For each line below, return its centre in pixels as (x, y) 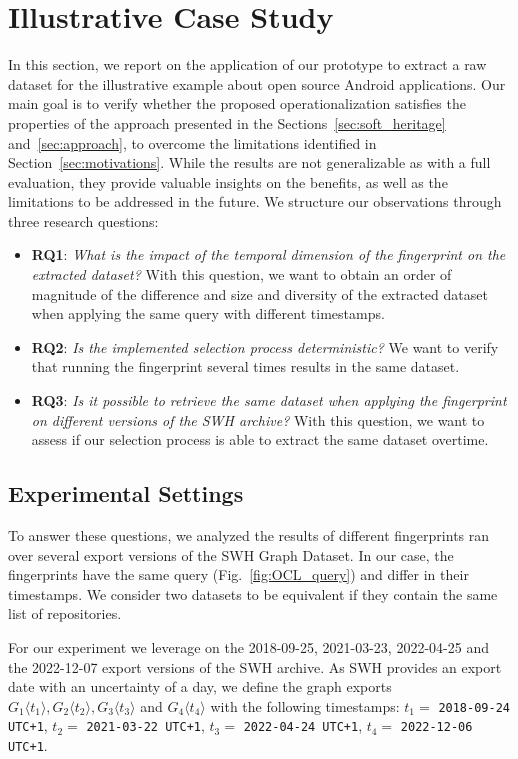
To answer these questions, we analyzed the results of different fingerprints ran (249, 535)
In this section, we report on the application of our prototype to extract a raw (247, 64)
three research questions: (83, 220)
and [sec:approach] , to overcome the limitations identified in (192, 142)
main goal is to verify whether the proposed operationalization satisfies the (237, 103)
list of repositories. (65, 613)
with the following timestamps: (305, 705)
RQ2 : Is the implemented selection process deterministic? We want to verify (265, 346)
